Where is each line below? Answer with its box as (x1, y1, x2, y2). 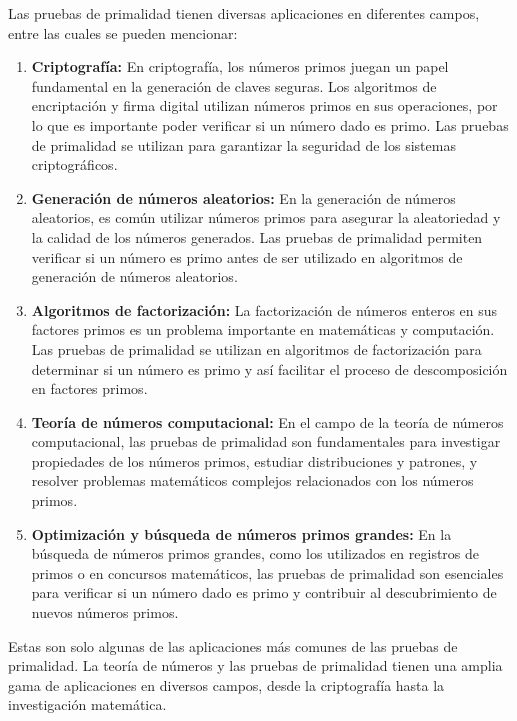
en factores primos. (31, 378, 148, 399)
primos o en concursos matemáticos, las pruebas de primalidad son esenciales (31, 562, 504, 583)
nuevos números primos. (31, 602, 179, 623)
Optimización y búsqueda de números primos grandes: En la (31, 523, 452, 544)
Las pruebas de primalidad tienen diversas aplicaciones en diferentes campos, (8, 3, 480, 23)
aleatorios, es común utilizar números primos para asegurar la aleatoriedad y (31, 207, 501, 228)
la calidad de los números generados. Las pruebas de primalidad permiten (31, 226, 483, 247)
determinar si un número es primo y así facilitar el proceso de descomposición (31, 358, 508, 379)
